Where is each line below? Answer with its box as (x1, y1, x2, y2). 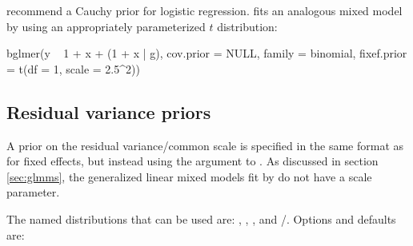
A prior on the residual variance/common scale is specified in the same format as (6, 137, 404, 153)
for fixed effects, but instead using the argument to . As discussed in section (6, 153, 379, 169)
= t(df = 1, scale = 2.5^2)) (6, 60, 140, 77)
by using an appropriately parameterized (6, 18, 206, 34)
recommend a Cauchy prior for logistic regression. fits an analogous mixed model (6, 2, 403, 18)
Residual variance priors (6, 99, 211, 124)
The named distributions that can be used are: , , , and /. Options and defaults (6, 210, 396, 227)
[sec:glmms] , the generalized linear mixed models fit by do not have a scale (6, 168, 372, 184)
